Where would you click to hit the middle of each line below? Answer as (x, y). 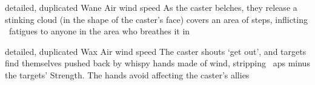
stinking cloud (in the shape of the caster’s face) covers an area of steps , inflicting (156, 19)
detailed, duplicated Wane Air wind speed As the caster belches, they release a (151, 7)
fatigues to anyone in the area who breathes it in (100, 31)
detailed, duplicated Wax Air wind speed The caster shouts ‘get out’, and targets (156, 51)
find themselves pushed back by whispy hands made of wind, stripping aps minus (157, 63)
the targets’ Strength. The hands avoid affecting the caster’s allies (127, 74)
